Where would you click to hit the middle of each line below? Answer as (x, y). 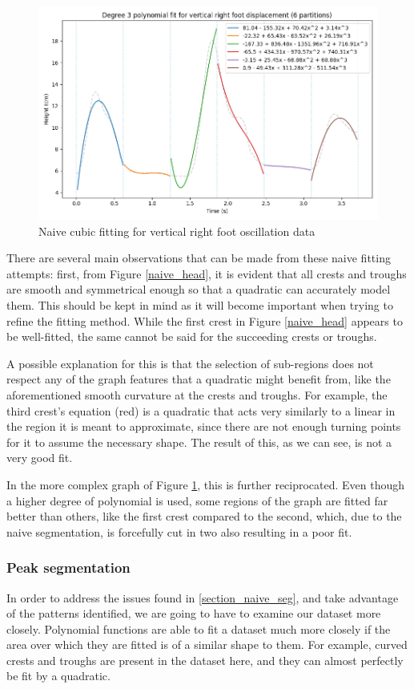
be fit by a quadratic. (58, 676)
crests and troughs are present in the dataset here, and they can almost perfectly (205, 660)
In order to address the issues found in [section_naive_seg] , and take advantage (203, 597)
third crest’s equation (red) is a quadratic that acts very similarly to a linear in (201, 410)
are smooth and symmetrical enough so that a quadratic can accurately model (199, 289)
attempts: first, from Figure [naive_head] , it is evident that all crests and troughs (207, 273)
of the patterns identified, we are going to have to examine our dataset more (194, 613)
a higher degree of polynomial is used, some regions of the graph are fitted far (197, 500)
